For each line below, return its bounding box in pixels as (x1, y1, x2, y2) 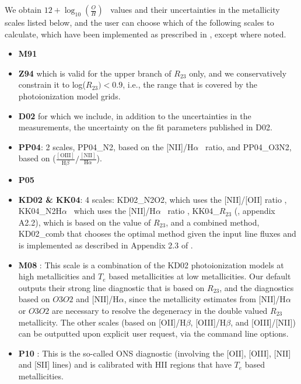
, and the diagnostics (219, 281, 294, 293)
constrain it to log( (18, 78, 86, 91)
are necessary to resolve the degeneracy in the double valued (51, 304, 268, 316)
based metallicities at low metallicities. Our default (108, 270, 291, 282)
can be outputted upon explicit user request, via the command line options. (18, 327, 289, 340)
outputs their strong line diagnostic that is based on (18, 281, 205, 293)
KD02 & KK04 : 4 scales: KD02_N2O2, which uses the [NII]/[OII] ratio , (18, 193, 287, 205)
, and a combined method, (166, 216, 260, 228)
